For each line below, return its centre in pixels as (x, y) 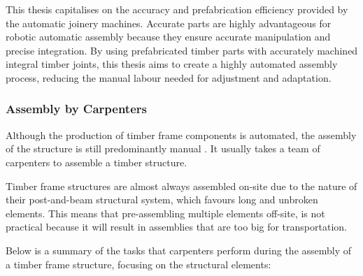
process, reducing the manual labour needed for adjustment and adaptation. (169, 77)
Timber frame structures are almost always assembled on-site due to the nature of (181, 186)
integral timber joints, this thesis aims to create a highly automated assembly (172, 64)
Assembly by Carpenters (76, 109)
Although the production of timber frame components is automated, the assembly (181, 135)
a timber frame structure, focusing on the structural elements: (138, 264)
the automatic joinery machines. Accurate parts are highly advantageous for (169, 23)
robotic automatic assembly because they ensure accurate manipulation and (168, 37)
